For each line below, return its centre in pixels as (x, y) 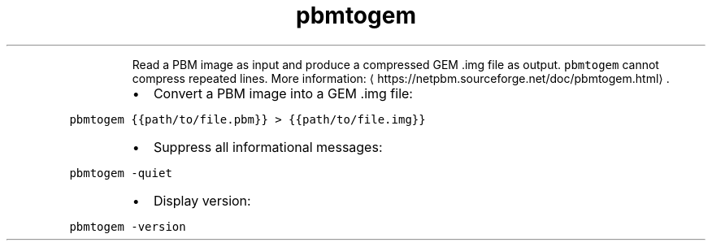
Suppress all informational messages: (268, 147)
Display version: (202, 200)
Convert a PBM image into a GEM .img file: (283, 93)
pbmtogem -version (128, 226)
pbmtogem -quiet (121, 173)
